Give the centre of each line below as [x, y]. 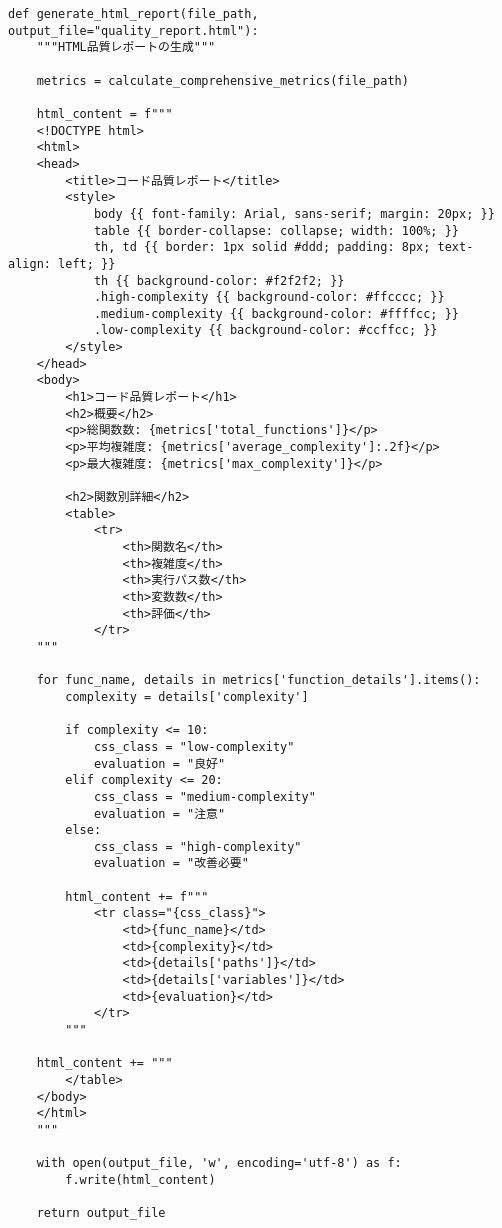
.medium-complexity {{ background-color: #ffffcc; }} [276, 313]
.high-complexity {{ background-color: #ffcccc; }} [269, 297]
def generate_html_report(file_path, [133, 14]
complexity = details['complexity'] [187, 696]
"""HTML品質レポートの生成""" [126, 47]
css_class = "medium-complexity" [204, 796]
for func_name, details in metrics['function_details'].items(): [258, 680]
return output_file [101, 1213]
